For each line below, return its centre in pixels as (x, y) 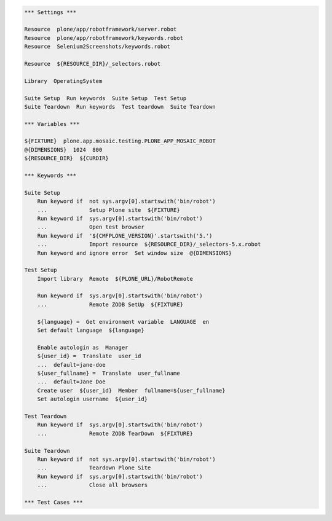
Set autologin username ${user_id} (92, 399)
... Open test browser (91, 227)
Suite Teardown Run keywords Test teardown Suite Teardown (120, 107)
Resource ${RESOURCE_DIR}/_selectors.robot (93, 64)
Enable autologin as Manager (83, 347)
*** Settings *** (50, 12)
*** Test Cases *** (53, 502)
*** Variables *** (52, 124)
